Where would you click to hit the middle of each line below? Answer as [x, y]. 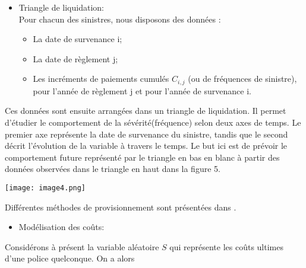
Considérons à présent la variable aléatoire [82, 246]
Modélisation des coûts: [61, 227]
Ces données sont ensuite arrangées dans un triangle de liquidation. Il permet [146, 111]
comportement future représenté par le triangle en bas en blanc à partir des [142, 157]
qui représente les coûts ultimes [226, 246]
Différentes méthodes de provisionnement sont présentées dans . [121, 207]
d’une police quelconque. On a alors [70, 258]
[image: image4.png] [45, 188]
